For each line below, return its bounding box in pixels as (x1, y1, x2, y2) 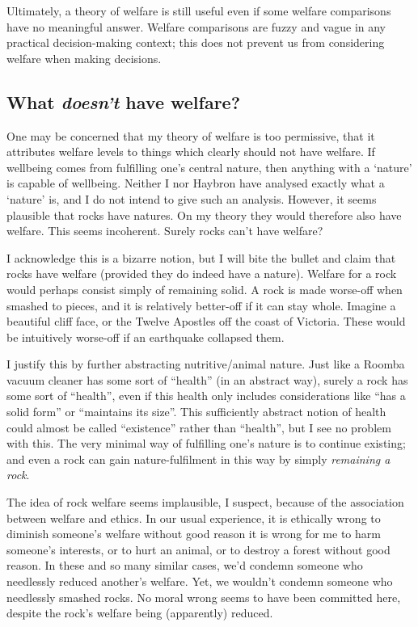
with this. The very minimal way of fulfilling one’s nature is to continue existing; (6, 435, 406, 452)
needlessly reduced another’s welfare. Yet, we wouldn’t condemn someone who (6, 573, 393, 590)
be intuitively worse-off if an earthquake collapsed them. (6, 328, 285, 345)
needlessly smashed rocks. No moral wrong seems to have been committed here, (6, 588, 401, 605)
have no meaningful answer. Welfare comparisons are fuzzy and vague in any (6, 18, 386, 35)
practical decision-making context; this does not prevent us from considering (6, 34, 385, 51)
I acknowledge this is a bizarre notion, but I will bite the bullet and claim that (6, 249, 396, 266)
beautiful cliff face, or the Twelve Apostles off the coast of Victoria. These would (6, 313, 406, 330)
